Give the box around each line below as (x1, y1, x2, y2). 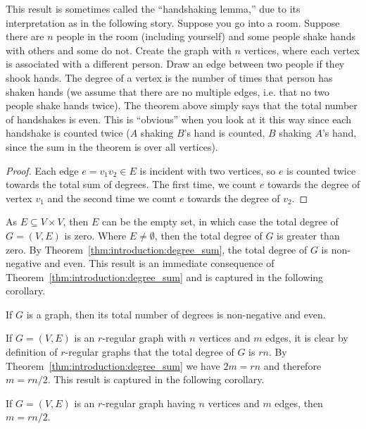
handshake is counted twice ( (6, 125, 130, 140)
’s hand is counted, (184, 125, 265, 140)
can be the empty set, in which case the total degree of (102, 214, 339, 229)
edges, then (274, 395, 323, 410)
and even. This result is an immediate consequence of (44, 256, 274, 271)
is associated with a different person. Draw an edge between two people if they (6, 56, 345, 71)
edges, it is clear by (265, 330, 348, 345)
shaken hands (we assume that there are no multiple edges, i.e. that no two (6, 84, 330, 99)
